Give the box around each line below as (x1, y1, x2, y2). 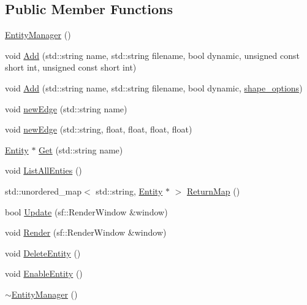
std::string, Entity (96, 184, 163, 197)
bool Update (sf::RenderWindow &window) (5, 205, 168, 218)
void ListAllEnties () (5, 164, 82, 177)
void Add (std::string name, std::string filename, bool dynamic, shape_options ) (5, 81, 303, 94)
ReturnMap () (186, 184, 240, 197)
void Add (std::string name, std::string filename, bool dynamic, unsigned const (5, 48, 300, 61)
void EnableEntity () (5, 267, 83, 280)
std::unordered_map (5, 184, 82, 197)
